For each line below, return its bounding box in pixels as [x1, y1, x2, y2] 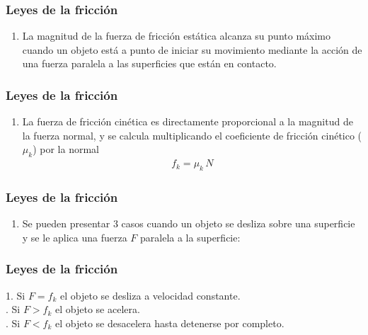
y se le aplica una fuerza [22, 229, 127, 244]
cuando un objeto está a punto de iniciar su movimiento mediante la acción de [22, 42, 362, 57]
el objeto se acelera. [55, 302, 140, 317]
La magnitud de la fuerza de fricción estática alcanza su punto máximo [22, 28, 330, 43]
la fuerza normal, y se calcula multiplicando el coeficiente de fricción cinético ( [22, 127, 362, 142]
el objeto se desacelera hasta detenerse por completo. [55, 315, 284, 330]
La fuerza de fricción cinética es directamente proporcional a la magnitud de [22, 114, 353, 129]
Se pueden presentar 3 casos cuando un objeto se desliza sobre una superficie [22, 216, 355, 231]
